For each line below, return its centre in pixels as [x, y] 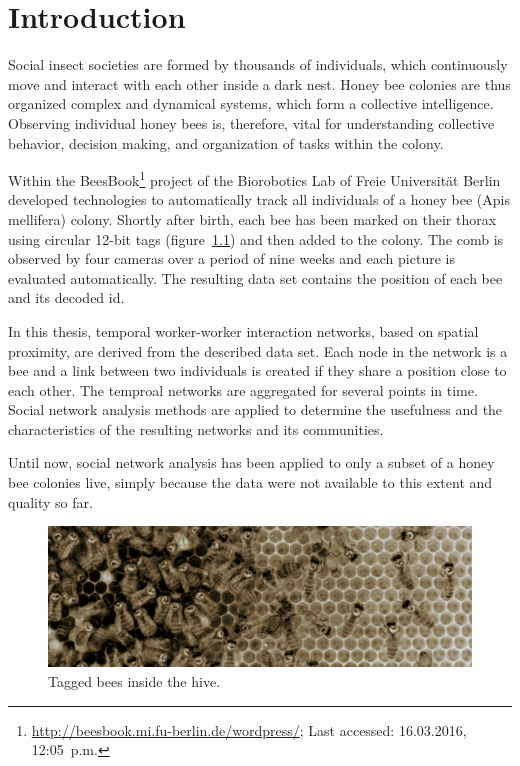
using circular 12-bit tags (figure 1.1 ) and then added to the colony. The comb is [256, 238]
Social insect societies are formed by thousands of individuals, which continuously [258, 64]
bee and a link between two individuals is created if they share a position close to [257, 370]
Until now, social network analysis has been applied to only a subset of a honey [251, 462]
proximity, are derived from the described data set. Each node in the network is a [258, 350]
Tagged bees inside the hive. [134, 681]
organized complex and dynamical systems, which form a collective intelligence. [251, 103]
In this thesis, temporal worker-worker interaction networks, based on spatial [243, 330]
